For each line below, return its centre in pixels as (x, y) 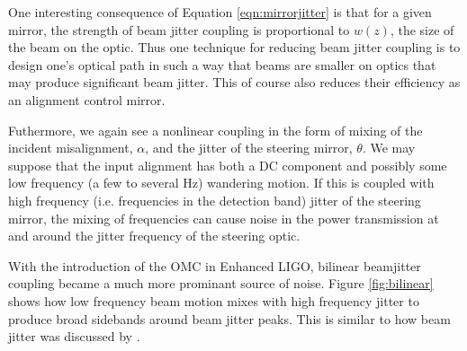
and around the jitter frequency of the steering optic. (154, 236)
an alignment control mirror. (87, 99)
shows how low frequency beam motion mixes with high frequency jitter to (214, 300)
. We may (389, 148)
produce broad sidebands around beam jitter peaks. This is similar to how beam (229, 318)
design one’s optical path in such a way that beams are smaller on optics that (222, 64)
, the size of (422, 29)
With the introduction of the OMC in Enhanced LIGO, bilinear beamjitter (215, 265)
